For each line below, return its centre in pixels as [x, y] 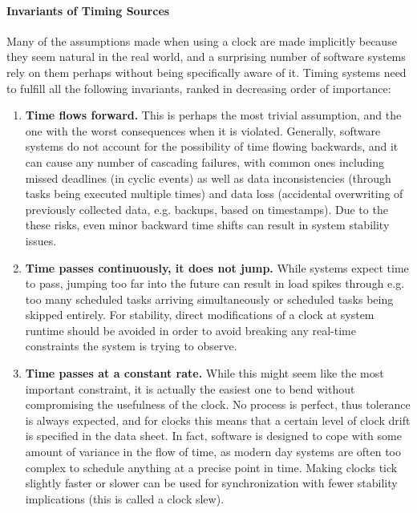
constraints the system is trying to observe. [131, 346]
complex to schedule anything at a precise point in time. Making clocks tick [211, 467]
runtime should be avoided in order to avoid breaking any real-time [190, 330]
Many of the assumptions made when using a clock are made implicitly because [202, 40]
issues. [41, 240]
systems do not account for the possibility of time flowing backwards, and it [212, 146]
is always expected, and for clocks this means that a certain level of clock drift [218, 420]
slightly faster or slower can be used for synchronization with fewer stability [211, 483]
